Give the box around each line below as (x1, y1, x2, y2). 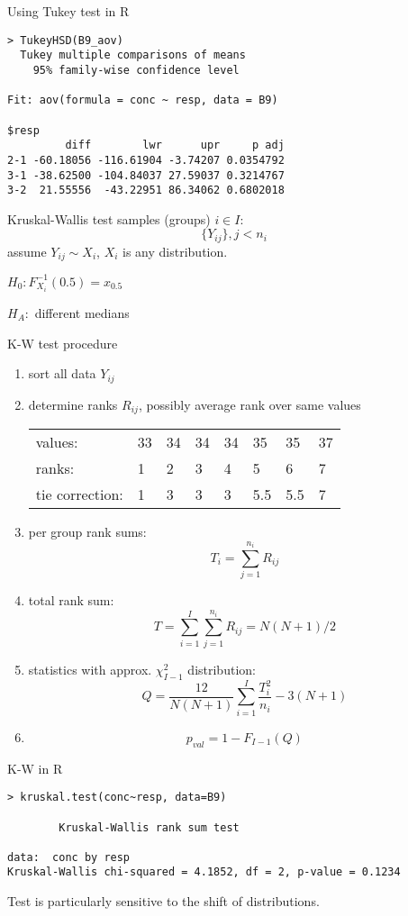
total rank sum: (28, 591, 114, 610)
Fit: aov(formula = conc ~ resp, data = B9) (7, 94, 278, 107)
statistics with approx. (28, 659, 152, 678)
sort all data (28, 364, 96, 383)
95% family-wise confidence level (32, 63, 240, 77)
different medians (34, 303, 130, 322)
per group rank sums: (28, 522, 147, 540)
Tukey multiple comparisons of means (20, 49, 246, 62)
